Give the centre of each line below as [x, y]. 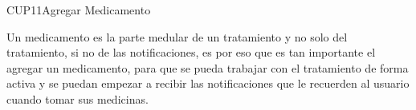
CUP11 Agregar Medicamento [79, 10]
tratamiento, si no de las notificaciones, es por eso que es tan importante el [191, 52]
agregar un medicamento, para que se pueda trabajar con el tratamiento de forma [208, 67]
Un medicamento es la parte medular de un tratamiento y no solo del [177, 36]
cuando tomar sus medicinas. [77, 98]
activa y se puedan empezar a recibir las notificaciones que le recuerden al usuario [208, 83]
